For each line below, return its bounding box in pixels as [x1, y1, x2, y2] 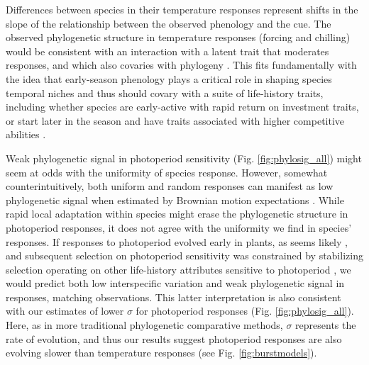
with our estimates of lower [6, 303, 124, 318]
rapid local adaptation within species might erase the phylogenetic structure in [6, 206, 348, 221]
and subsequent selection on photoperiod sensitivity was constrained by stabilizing [6, 248, 363, 263]
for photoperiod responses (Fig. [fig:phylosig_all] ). [136, 303, 354, 318]
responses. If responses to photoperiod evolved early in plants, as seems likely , [6, 234, 348, 249]
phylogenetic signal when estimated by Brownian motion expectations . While [6, 192, 344, 207]
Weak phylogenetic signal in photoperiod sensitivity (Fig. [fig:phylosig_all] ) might [6, 150, 362, 165]
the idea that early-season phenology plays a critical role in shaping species [6, 71, 332, 86]
